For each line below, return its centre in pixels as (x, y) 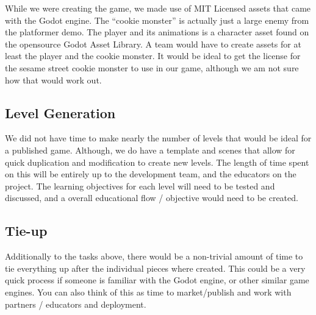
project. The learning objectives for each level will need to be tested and (140, 186)
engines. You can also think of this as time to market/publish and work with (148, 292)
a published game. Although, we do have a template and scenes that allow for (150, 150)
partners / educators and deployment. (76, 304)
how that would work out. (53, 80)
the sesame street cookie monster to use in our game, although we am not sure (152, 67)
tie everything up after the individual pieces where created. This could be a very (155, 268)
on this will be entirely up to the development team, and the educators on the (151, 174)
